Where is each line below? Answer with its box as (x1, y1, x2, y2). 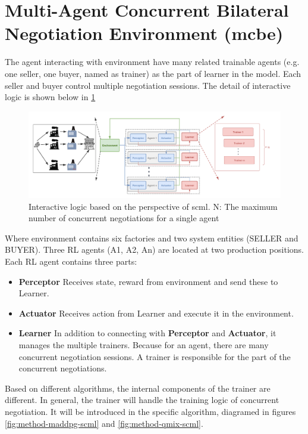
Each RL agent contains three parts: (5, 255, 137, 267)
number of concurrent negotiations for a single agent (29, 212, 219, 224)
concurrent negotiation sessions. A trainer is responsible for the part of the (18, 350, 291, 362)
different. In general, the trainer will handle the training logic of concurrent (5, 393, 279, 406)
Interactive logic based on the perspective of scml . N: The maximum (29, 200, 278, 212)
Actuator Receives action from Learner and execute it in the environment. (18, 306, 294, 319)
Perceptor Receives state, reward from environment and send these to (18, 275, 278, 287)
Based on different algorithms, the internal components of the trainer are (5, 382, 271, 394)
